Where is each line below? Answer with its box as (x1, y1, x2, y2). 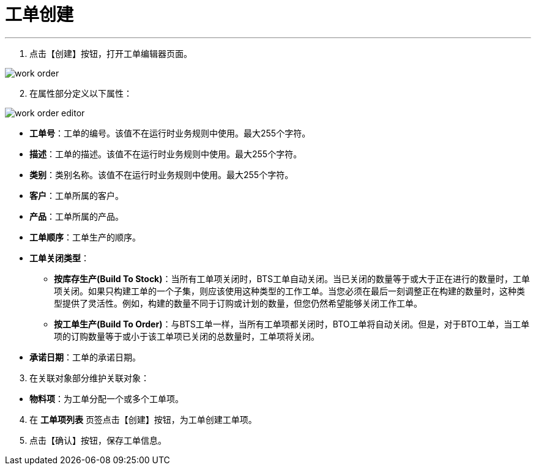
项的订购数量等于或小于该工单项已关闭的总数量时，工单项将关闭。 (54, 330, 319, 341)
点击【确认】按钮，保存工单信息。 (29, 435, 166, 446)
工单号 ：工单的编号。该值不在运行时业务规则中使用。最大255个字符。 (29, 127, 311, 138)
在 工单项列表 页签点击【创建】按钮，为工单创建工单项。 (29, 414, 257, 425)
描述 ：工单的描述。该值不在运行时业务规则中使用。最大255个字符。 (29, 148, 302, 159)
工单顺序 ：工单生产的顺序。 (29, 231, 141, 242)
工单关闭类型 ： (29, 252, 89, 263)
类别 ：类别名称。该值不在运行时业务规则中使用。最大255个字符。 (29, 169, 294, 180)
